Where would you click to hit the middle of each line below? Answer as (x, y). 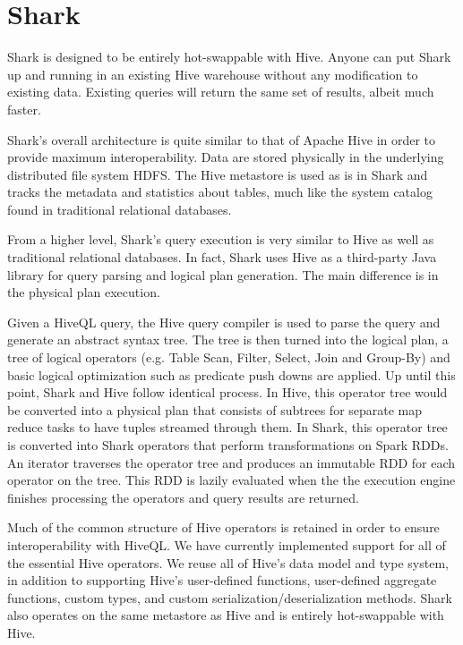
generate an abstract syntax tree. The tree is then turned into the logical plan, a (228, 339)
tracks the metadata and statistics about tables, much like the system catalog (220, 192)
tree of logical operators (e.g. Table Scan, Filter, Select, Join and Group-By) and (229, 357)
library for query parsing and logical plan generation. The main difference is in (223, 274)
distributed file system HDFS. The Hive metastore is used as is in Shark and (218, 174)
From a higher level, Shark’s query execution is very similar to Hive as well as (221, 239)
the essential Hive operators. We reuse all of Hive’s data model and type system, (228, 562)
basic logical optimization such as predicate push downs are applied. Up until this (231, 374)
